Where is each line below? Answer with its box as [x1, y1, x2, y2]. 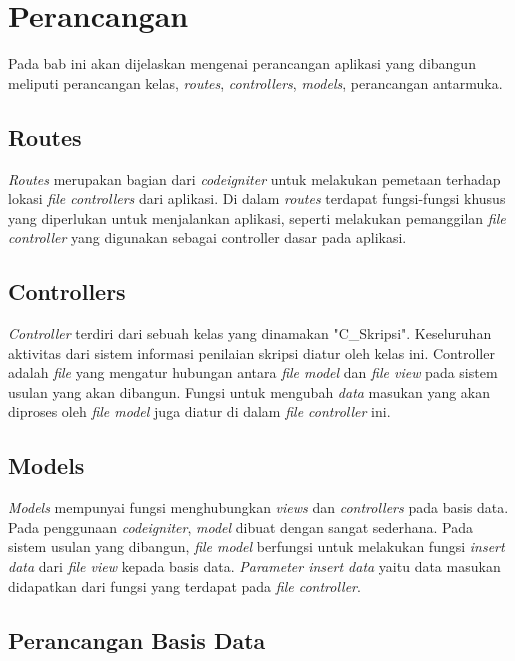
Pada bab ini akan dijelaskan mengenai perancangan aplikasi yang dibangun [8, 53, 476, 74]
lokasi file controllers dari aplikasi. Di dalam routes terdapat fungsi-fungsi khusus [8, 188, 506, 209]
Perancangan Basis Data [8, 624, 266, 655]
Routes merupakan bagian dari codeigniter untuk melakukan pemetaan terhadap [8, 168, 501, 189]
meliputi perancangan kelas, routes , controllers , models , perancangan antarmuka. [8, 72, 503, 93]
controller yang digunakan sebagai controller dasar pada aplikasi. [8, 227, 407, 248]
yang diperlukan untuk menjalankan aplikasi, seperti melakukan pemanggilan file [8, 207, 506, 228]
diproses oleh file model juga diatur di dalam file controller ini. [8, 401, 391, 422]
